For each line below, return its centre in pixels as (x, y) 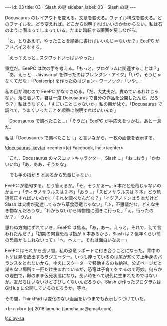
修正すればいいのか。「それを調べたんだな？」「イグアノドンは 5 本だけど (84, 198)
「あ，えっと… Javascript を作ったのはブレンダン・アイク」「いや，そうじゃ (83, 75)
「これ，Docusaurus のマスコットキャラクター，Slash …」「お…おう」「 (78, 158)
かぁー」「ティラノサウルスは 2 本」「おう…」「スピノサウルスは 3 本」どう (81, 192)
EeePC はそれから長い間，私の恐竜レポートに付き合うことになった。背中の (83, 250)
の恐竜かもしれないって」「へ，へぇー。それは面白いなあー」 (67, 240)
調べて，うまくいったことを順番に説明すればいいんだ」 (62, 110)
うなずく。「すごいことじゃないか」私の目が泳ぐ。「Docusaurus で (94, 104)
